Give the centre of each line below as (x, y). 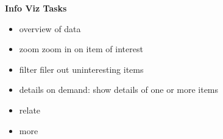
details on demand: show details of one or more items (119, 90)
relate (30, 110)
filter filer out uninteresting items (81, 69)
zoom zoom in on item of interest (81, 49)
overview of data (50, 28)
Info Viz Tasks (36, 8)
